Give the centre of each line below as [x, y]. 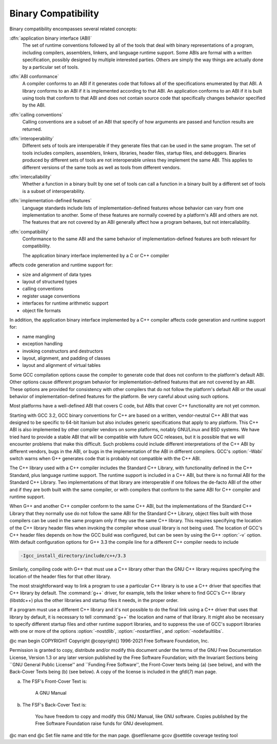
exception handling [43, 344]
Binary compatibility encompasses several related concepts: [73, 29]
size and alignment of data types [57, 274]
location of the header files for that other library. [60, 576]
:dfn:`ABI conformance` [34, 76]
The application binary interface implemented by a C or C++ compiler [96, 255]
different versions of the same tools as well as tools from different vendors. [102, 167]
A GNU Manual [51, 693]
